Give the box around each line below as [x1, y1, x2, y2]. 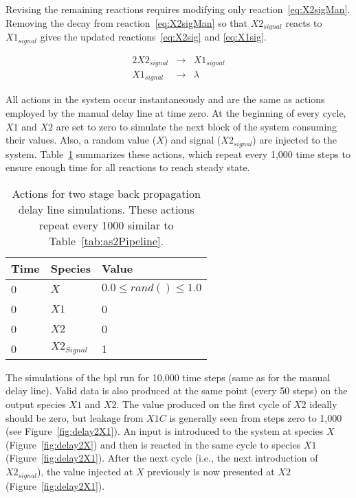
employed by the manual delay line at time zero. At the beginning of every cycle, [5, 106, 346, 120]
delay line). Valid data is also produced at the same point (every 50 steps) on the [5, 383, 348, 398]
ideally [309, 397, 337, 411]
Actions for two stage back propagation [12, 185, 201, 201]
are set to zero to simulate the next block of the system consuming [56, 119, 337, 133]
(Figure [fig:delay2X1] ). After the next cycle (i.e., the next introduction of [5, 451, 318, 465]
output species [5, 397, 66, 411]
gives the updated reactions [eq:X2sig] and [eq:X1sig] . [40, 30, 267, 44]
